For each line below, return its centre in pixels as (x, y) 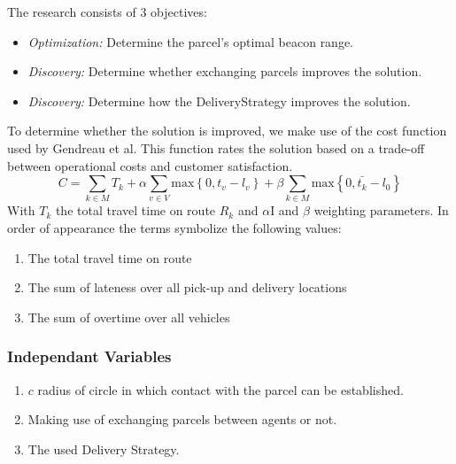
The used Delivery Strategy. (104, 449)
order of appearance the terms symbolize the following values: (174, 228)
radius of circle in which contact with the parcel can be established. (220, 389)
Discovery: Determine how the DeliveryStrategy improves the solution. (219, 101)
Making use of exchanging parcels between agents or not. (182, 419)
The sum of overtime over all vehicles (129, 317)
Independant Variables (89, 356)
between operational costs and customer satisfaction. (150, 165)
